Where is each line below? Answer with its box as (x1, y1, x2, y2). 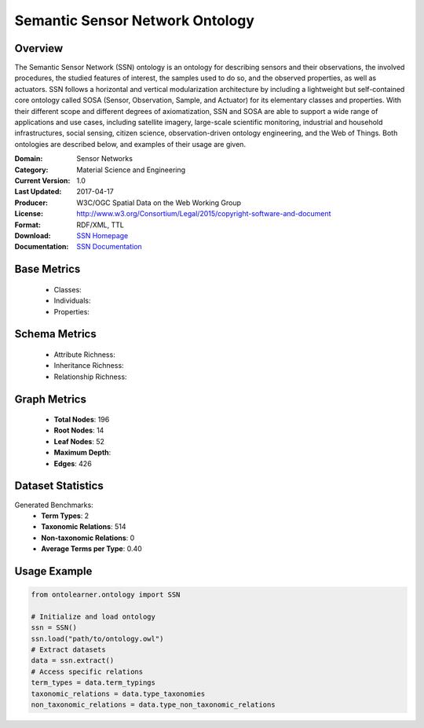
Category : (14, 165, 49, 175)
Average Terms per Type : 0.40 (41, 544, 143, 553)
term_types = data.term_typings (31, 678, 156, 687)
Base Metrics (14, 263, 81, 276)
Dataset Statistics (14, 480, 104, 493)
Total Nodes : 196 (53, 415, 110, 425)
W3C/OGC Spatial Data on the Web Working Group (76, 197, 242, 208)
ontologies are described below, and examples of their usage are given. (14, 139, 247, 149)
